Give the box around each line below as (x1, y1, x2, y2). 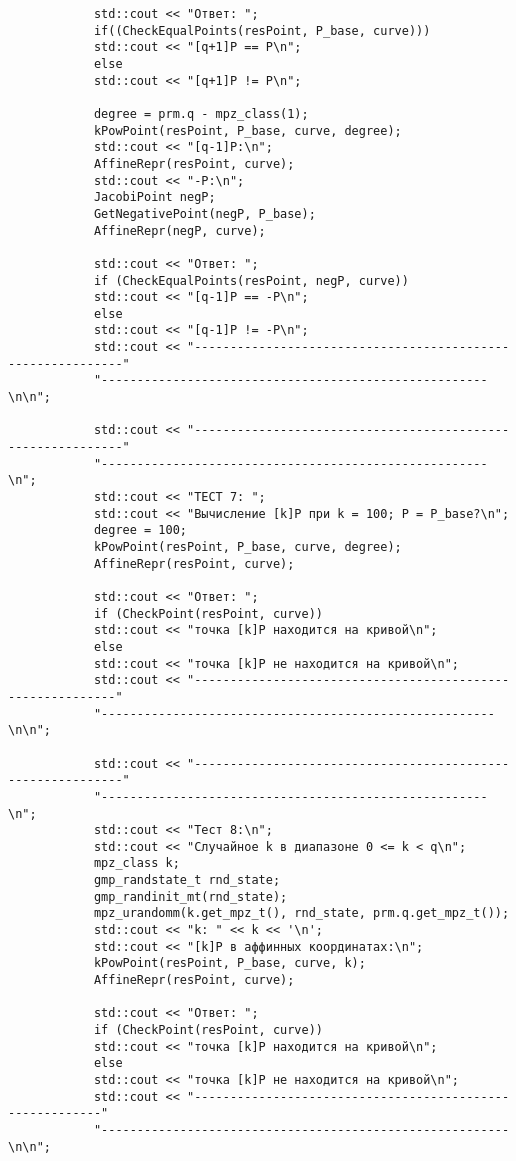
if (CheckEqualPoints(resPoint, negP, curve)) (93, 273, 409, 288)
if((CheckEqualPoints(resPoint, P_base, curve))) (93, 23, 431, 38)
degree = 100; (93, 523, 187, 538)
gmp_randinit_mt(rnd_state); (93, 889, 288, 904)
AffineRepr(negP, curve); (93, 223, 266, 238)
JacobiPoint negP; (93, 190, 216, 205)
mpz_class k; (93, 856, 180, 871)
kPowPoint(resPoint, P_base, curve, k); (93, 956, 366, 971)
